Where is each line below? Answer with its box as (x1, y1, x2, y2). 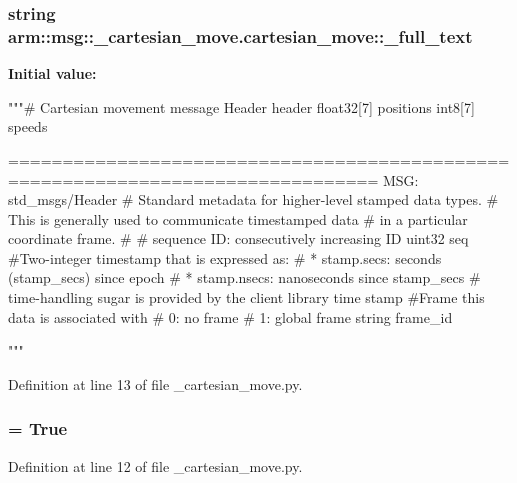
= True (8, 416, 68, 441)
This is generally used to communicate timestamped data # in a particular (8, 208, 468, 229)
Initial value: (8, 63, 97, 84)
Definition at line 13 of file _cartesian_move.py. (8, 373, 303, 394)
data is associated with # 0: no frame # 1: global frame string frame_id (8, 306, 453, 327)
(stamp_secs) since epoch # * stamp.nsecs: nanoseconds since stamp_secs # (8, 267, 481, 288)
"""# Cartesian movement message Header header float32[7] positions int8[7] (8, 96, 475, 117)
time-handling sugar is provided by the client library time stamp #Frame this (8, 287, 485, 308)
